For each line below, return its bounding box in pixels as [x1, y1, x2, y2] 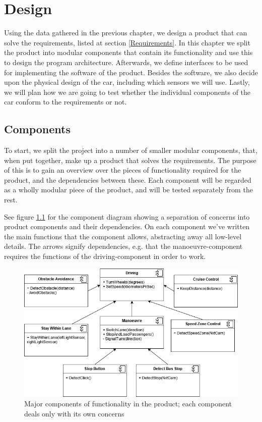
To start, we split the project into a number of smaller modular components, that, [4, 145, 257, 155]
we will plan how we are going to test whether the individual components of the [4, 86, 251, 97]
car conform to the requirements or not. [4, 96, 127, 107]
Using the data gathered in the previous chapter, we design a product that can [4, 27, 247, 38]
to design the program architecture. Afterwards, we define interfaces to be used [4, 57, 248, 67]
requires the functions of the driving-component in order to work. [4, 251, 206, 261]
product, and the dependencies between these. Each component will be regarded [4, 174, 251, 185]
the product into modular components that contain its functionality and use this [4, 47, 253, 58]
